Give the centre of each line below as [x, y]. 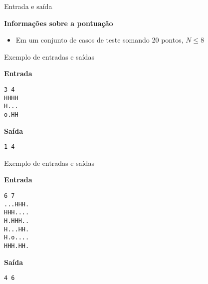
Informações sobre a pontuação [59, 23]
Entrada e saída [28, 6]
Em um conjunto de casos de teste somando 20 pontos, [100, 40]
